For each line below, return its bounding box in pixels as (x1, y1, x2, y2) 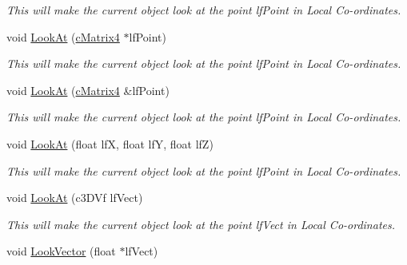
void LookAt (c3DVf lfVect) (6, 189, 143, 206)
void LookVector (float (6, 243, 116, 259)
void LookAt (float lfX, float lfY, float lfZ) (6, 135, 213, 152)
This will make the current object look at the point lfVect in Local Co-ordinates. (6, 216, 395, 232)
